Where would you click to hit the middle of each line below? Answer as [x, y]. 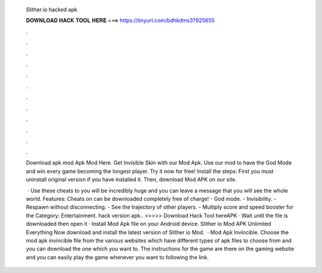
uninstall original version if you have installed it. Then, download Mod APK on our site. [131, 179]
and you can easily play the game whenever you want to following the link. [117, 257]
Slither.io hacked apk [52, 10]
